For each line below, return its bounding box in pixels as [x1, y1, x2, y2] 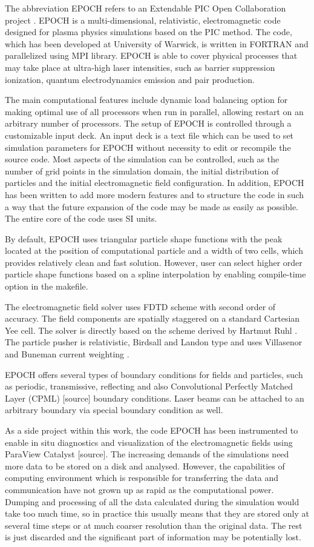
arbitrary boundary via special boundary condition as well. [5, 403, 223, 416]
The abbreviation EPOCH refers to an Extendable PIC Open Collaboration [5, 2, 286, 14]
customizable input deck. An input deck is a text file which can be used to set [5, 128, 294, 141]
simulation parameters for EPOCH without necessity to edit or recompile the [5, 141, 291, 153]
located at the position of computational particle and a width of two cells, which [5, 244, 303, 257]
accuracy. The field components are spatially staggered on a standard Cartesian [5, 312, 300, 325]
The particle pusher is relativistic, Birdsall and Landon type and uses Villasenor [5, 336, 303, 348]
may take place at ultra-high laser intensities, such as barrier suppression [5, 61, 275, 73]
